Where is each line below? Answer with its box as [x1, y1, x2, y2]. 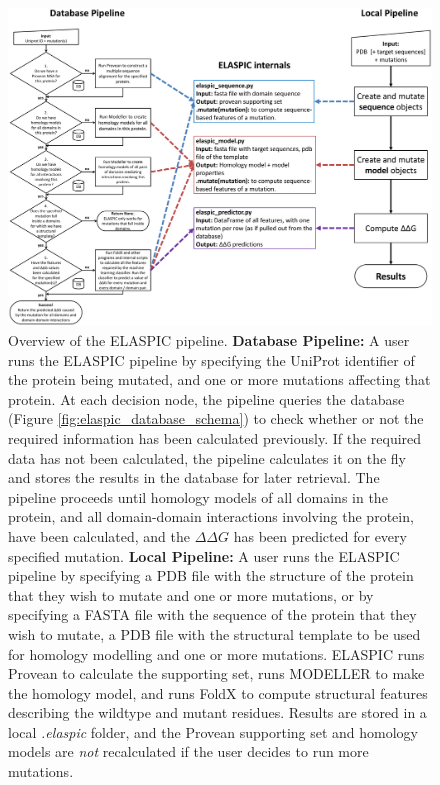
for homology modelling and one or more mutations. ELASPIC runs [8, 643, 425, 664]
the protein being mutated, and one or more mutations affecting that [8, 369, 431, 390]
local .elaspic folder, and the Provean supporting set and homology [8, 721, 419, 742]
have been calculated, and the [8, 525, 190, 546]
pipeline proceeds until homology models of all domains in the [8, 486, 388, 507]
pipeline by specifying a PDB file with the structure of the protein [8, 565, 414, 586]
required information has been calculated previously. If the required [8, 427, 422, 448]
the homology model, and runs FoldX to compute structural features [8, 682, 428, 703]
